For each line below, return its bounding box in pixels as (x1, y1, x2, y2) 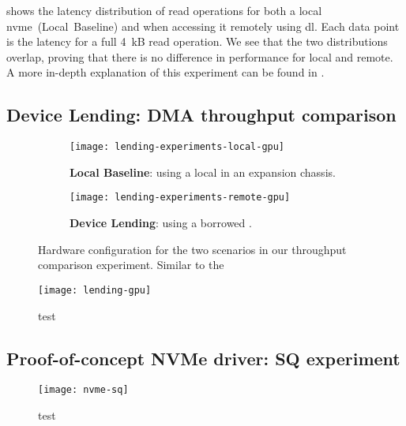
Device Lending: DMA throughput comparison (6, 103, 397, 127)
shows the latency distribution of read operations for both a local (6, 2, 322, 18)
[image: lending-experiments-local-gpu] (70, 141, 285, 153)
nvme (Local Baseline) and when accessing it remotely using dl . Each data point (6, 17, 400, 34)
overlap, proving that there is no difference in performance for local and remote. (6, 48, 393, 65)
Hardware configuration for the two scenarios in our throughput (38, 241, 347, 257)
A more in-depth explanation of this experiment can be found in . (6, 64, 325, 80)
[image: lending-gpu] (38, 284, 152, 296)
